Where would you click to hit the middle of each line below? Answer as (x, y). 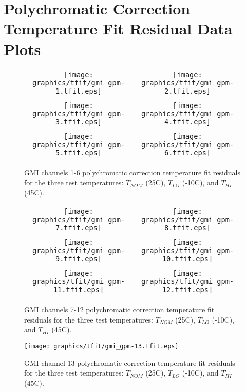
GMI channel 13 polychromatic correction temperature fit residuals (130, 362)
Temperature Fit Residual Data (118, 29)
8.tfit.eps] (187, 228)
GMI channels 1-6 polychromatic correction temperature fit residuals (132, 172)
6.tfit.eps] (187, 153)
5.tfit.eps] (79, 153)
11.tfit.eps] (79, 290)
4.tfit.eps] (187, 122)
